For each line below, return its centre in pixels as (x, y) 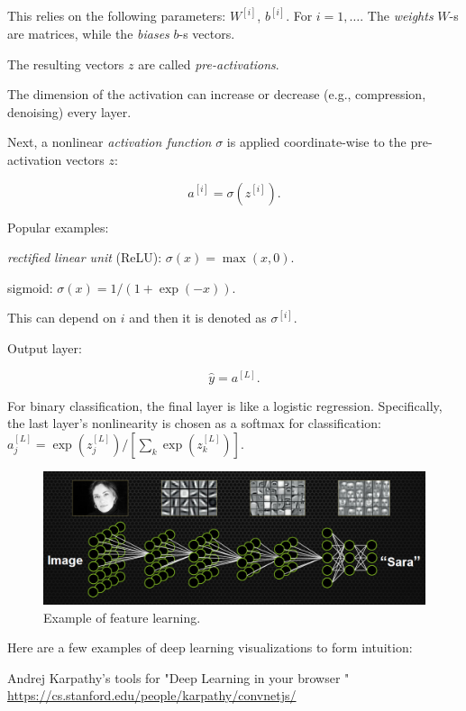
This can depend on (62, 318)
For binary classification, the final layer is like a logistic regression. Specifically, (225, 405)
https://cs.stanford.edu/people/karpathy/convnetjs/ (152, 695)
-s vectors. (207, 34)
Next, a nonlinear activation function (110, 142)
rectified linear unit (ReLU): (85, 257)
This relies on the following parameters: (117, 16)
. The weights (397, 16)
